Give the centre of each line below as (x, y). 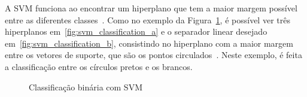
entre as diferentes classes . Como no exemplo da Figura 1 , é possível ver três (148, 19)
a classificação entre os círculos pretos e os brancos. (99, 66)
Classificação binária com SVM (86, 87)
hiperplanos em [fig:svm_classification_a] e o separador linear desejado (136, 31)
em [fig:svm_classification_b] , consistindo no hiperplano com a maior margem (149, 43)
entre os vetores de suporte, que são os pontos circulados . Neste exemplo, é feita (153, 55)
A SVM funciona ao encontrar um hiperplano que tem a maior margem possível (151, 8)
